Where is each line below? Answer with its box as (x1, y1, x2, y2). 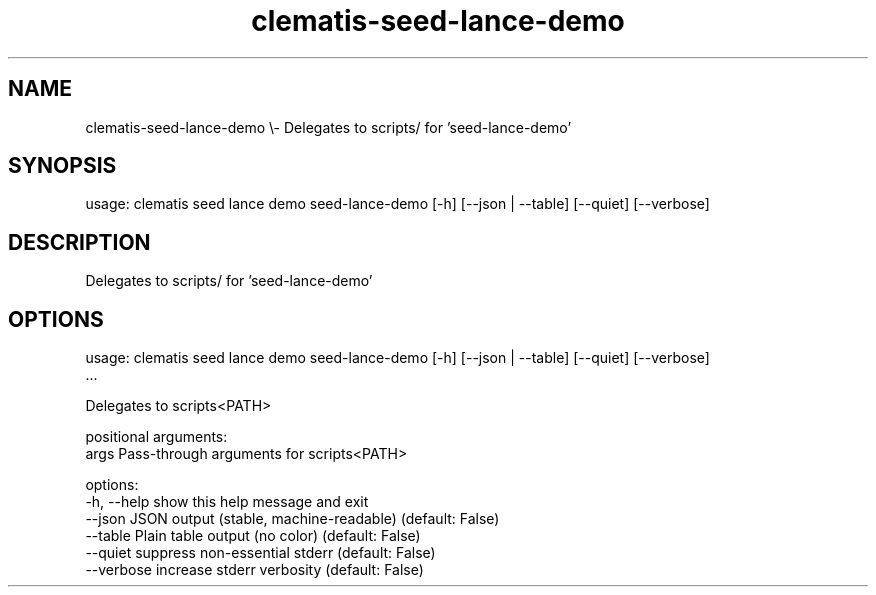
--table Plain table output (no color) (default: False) (85, 527, 421, 545)
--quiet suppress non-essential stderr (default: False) (85, 544, 436, 562)
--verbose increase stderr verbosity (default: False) (85, 561, 424, 579)
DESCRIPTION (8, 229, 151, 255)
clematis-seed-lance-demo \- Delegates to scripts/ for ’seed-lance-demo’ (85, 118, 572, 136)
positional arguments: (85, 428, 228, 446)
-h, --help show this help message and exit (85, 493, 369, 511)
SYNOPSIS (8, 153, 117, 179)
